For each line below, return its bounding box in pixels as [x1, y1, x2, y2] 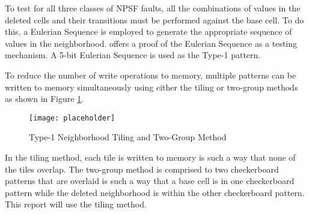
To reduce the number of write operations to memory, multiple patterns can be [5, 68, 296, 81]
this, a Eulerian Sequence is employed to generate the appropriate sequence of [5, 25, 292, 38]
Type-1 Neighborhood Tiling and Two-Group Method [29, 131, 227, 143]
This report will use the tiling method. [5, 198, 147, 210]
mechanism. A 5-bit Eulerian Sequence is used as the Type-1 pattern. [5, 49, 261, 61]
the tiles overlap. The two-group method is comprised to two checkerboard [5, 162, 279, 175]
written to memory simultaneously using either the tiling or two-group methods [5, 80, 298, 93]
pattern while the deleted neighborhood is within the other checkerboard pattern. [5, 186, 305, 198]
